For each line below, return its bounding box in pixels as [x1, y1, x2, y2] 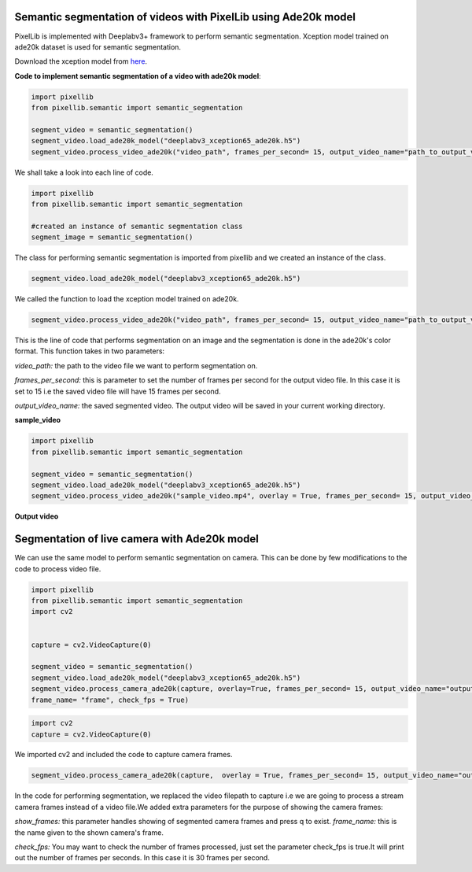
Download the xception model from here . [14, 57, 148, 66]
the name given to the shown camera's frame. [14, 827, 164, 837]
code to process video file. [14, 563, 101, 574]
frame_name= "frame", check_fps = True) [31, 695, 189, 704]
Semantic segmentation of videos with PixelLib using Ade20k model [14, 10, 356, 24]
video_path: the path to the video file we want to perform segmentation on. [14, 360, 258, 370]
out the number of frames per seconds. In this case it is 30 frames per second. [14, 853, 271, 863]
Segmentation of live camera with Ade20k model [14, 532, 260, 546]
